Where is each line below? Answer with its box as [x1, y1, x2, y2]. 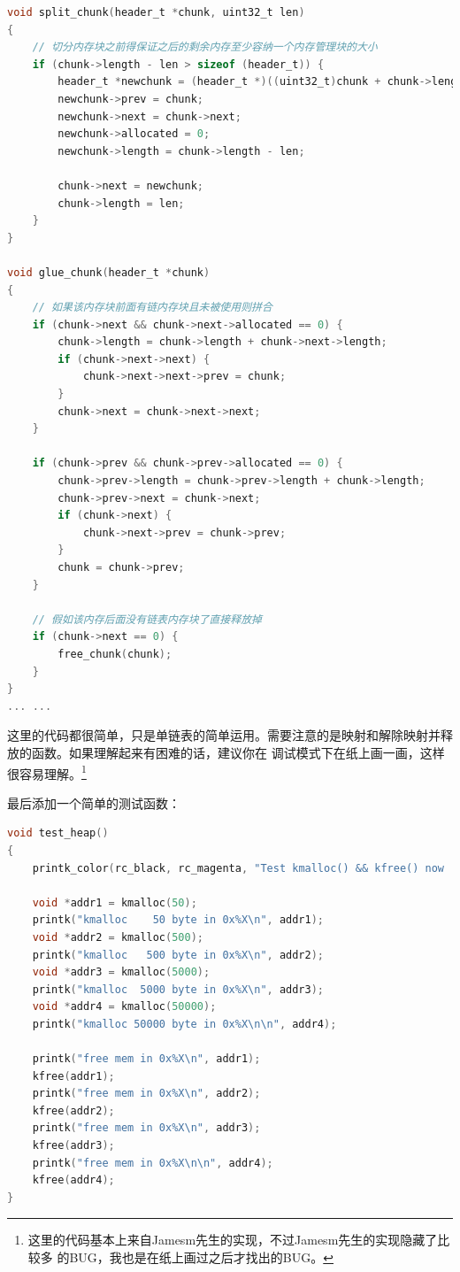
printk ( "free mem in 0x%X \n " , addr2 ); [32, 1087, 261, 1100]
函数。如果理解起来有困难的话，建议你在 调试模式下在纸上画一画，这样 [31, 743, 445, 761]
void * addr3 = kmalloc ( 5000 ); [32, 966, 211, 979]
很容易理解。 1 [7, 761, 87, 782]
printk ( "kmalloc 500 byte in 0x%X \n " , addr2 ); [32, 948, 325, 961]
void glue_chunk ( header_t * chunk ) [7, 266, 211, 279]
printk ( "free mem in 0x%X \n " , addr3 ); [32, 1122, 261, 1135]
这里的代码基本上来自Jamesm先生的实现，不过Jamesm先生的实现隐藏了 [27, 1230, 438, 1249]
